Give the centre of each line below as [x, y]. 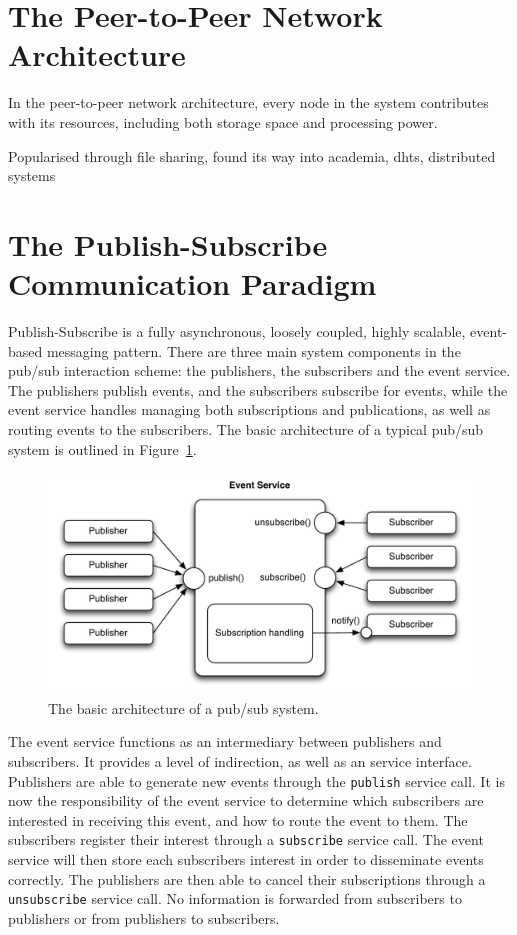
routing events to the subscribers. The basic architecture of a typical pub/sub [246, 428]
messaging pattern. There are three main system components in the [253, 350]
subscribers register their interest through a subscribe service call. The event [246, 839]
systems [32, 175]
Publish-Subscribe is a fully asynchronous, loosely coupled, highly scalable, [237, 331]
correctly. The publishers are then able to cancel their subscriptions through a [247, 878]
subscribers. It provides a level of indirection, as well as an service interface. [240, 761]
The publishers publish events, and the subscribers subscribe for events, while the [258, 389]
